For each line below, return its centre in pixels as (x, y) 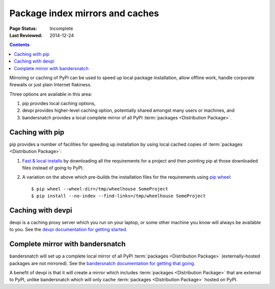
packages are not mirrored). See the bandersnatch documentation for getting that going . (102, 263)
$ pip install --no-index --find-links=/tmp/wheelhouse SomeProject (118, 196)
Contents (20, 45)
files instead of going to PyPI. (53, 168)
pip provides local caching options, (59, 104)
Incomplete (61, 28)
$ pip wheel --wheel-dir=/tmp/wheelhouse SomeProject (100, 189)
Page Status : (23, 28)
